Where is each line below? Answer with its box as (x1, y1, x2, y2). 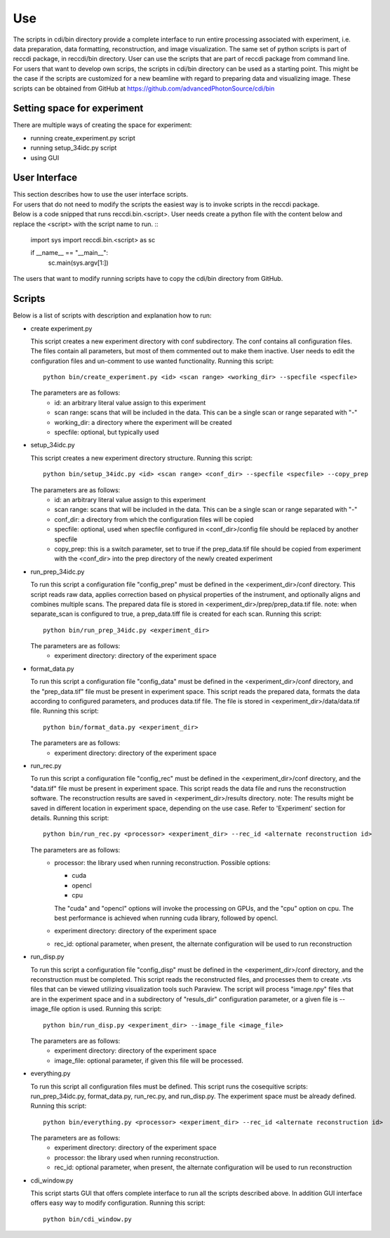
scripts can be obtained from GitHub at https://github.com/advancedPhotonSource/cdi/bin (13, 84, 275, 93)
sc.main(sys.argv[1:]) (48, 258, 109, 267)
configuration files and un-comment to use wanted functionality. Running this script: (30, 357, 274, 365)
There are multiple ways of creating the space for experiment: (13, 121, 192, 129)
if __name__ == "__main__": (30, 249, 109, 257)
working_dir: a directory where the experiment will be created (54, 418, 232, 426)
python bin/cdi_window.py (43, 1215, 133, 1223)
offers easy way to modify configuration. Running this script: (30, 1199, 206, 1207)
